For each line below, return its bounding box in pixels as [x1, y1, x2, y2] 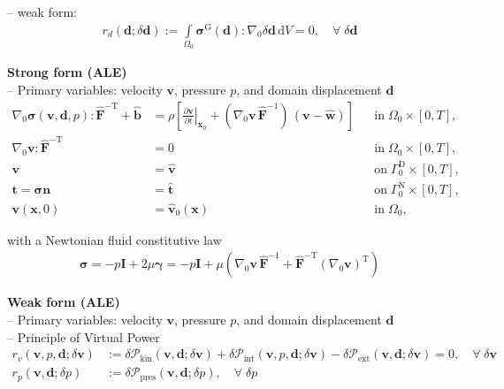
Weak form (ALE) [7, 293, 120, 311]
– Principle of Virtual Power [7, 327, 160, 346]
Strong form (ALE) [7, 63, 127, 81]
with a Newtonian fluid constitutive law [7, 230, 222, 248]
